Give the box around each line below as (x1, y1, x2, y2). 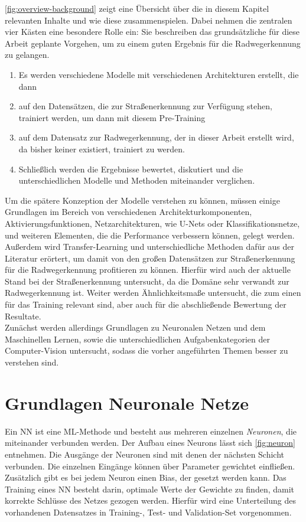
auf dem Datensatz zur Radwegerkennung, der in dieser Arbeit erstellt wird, (18, 131, 294, 143)
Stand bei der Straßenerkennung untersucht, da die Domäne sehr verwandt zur (5, 275, 289, 287)
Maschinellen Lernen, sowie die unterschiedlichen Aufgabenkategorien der (5, 332, 270, 345)
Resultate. (5, 309, 41, 322)
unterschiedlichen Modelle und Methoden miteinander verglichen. (18, 174, 255, 187)
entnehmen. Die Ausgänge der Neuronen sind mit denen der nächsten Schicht (5, 448, 285, 460)
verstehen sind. (5, 356, 59, 368)
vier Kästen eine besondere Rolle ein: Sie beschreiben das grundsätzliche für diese (5, 25, 300, 38)
